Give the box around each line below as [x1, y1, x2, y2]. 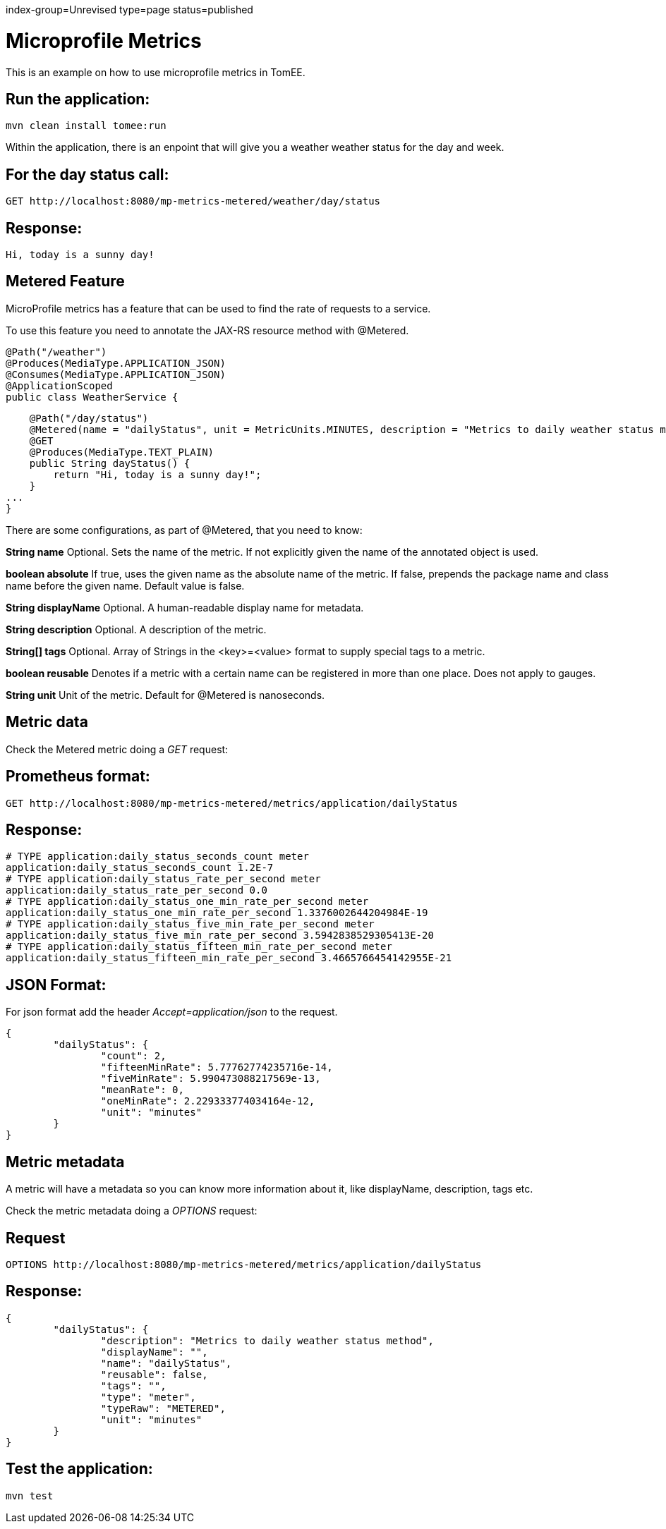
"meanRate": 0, [100, 1084, 184, 1096]
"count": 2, [100, 1050, 166, 1062]
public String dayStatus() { [29, 457, 190, 469]
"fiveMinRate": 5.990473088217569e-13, [100, 1073, 321, 1085]
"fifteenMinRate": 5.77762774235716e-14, [100, 1061, 333, 1073]
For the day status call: [6, 165, 169, 183]
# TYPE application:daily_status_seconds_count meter [6, 851, 309, 863]
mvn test [6, 1490, 54, 1501]
